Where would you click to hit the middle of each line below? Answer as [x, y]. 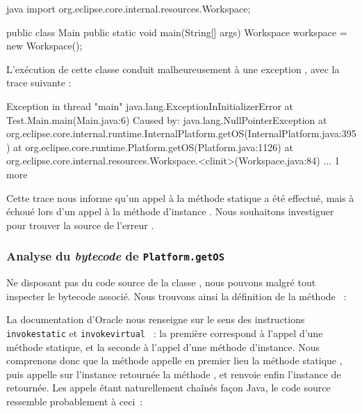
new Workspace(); [44, 46]
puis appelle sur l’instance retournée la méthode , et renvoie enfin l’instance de [174, 374]
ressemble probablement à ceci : [75, 401]
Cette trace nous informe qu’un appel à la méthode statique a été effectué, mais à [180, 197]
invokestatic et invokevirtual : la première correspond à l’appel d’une [165, 333]
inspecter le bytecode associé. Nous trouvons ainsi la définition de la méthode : [176, 296]
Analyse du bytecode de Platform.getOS [116, 256]
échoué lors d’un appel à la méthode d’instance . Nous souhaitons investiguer [170, 211]
